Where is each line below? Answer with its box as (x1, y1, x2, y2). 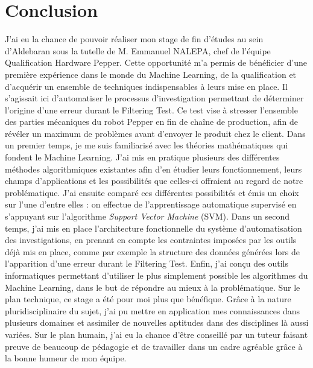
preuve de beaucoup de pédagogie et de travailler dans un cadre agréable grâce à (5, 340, 303, 352)
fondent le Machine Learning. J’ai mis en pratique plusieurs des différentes (5, 151, 280, 163)
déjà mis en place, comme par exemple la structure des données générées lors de (5, 245, 300, 258)
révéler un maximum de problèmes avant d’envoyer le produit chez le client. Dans (5, 127, 306, 139)
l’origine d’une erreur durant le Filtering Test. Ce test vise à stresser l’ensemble (5, 103, 298, 116)
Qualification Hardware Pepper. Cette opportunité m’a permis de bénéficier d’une (5, 56, 308, 69)
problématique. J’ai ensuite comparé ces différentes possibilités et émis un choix (5, 186, 299, 198)
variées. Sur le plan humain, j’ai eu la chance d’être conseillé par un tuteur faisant (5, 328, 308, 340)
